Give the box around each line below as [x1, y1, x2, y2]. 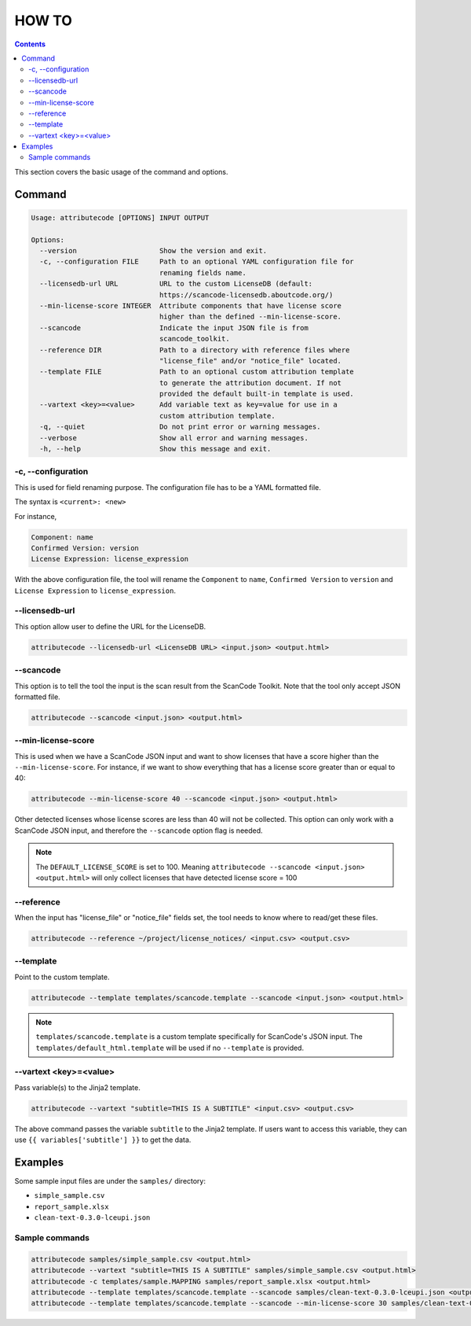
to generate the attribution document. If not [159, 378, 341, 387]
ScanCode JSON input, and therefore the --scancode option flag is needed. [14, 826, 263, 835]
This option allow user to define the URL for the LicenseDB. [14, 621, 206, 631]
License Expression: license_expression [31, 554, 188, 564]
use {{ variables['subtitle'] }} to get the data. [14, 1135, 192, 1144]
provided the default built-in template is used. [159, 389, 355, 399]
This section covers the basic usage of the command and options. [14, 167, 228, 176]
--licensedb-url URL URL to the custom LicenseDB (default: [39, 279, 313, 289]
